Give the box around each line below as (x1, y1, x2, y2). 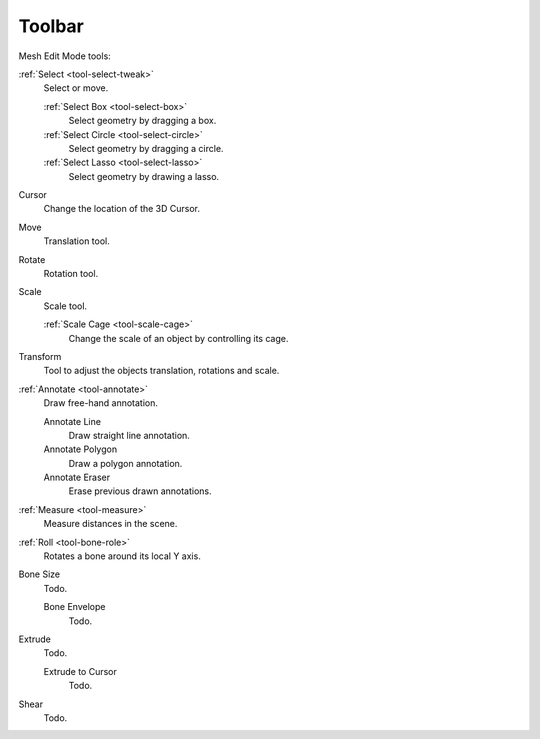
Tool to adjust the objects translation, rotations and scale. (43, 365, 280, 377)
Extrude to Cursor (43, 665, 117, 677)
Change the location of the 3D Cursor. (43, 203, 200, 215)
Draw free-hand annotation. (43, 397, 159, 409)
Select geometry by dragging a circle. (68, 142, 224, 154)
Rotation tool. (43, 268, 99, 280)
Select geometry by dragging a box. (68, 115, 217, 127)
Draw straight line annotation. (68, 429, 190, 441)
